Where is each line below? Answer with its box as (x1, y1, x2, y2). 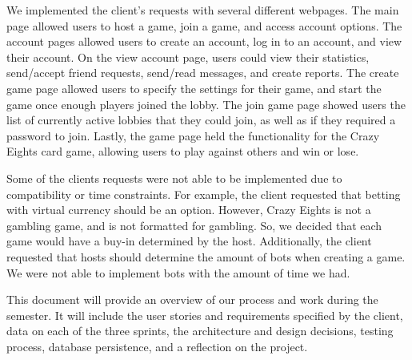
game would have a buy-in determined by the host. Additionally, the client (6, 233, 372, 249)
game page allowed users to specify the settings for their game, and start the (6, 79, 382, 96)
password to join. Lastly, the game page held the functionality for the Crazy (6, 127, 380, 144)
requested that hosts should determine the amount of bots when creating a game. (6, 248, 406, 265)
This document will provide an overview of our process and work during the (6, 291, 378, 308)
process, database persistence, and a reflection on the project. (6, 338, 308, 354)
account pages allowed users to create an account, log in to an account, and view (6, 33, 402, 50)
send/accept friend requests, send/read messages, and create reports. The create (6, 64, 399, 81)
